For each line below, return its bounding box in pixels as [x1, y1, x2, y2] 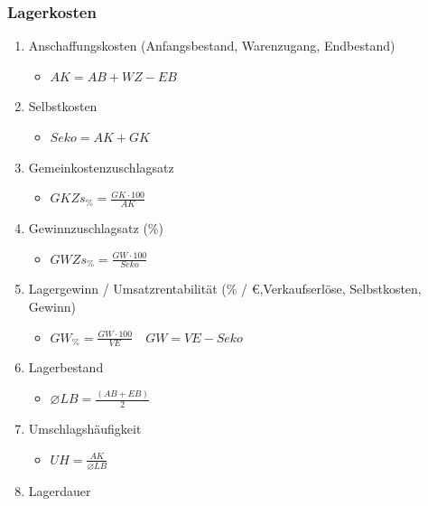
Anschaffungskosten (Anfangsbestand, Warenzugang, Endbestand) [28, 36, 395, 55]
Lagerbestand [28, 358, 104, 377]
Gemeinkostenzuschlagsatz [28, 157, 174, 176]
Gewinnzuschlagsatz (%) [28, 219, 163, 238]
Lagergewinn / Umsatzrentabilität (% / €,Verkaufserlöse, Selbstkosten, [28, 279, 422, 298]
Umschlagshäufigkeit [28, 419, 142, 438]
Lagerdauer [28, 481, 91, 500]
